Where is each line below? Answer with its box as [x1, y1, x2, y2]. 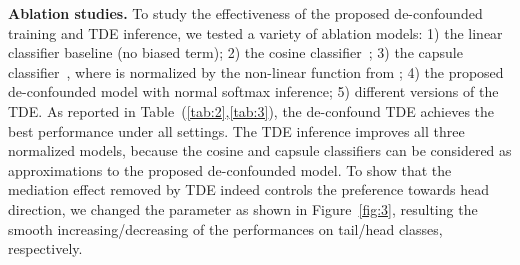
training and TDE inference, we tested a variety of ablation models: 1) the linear [8, 22, 503, 43]
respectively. [8, 238, 83, 259]
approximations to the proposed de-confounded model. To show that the [8, 159, 452, 180]
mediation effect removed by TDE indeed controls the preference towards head [8, 179, 489, 200]
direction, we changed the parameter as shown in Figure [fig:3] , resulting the [8, 198, 478, 219]
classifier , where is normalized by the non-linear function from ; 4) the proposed [8, 61, 504, 82]
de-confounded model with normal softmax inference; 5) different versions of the [8, 81, 499, 102]
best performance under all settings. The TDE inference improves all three [8, 120, 465, 141]
